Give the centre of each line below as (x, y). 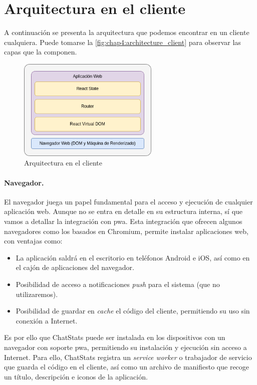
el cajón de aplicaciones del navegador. (75, 267)
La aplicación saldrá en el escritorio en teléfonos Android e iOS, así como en (133, 257)
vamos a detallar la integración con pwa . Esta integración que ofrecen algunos (123, 221)
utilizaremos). (37, 294)
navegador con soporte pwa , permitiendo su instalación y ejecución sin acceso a (125, 347)
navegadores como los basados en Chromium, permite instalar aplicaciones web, (126, 231)
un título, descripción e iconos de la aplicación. (76, 376)
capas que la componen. (41, 52)
